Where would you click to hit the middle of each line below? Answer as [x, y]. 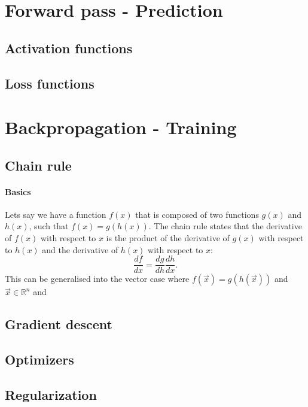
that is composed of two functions [197, 214]
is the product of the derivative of [168, 238]
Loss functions [50, 83]
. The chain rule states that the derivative [225, 226]
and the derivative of [80, 249]
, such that [49, 226]
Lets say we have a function [56, 214]
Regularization [51, 394]
